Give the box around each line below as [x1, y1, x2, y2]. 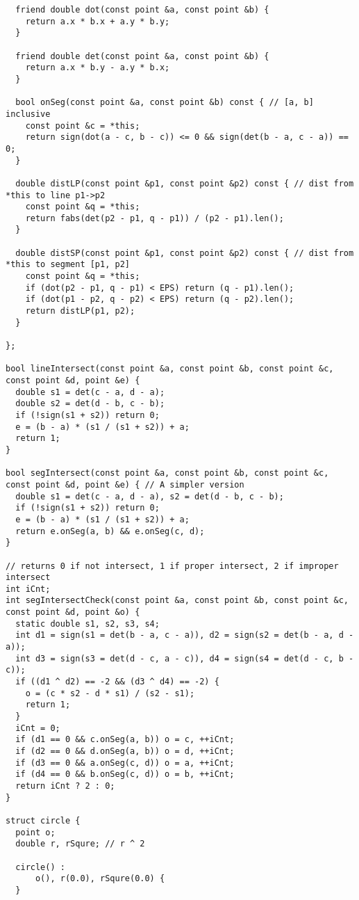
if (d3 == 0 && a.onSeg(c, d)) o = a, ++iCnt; [15, 757, 235, 768]
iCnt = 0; [15, 723, 60, 733]
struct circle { [6, 815, 81, 826]
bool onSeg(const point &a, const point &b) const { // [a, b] [15, 97, 314, 108]
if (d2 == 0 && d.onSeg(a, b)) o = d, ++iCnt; [15, 746, 235, 756]
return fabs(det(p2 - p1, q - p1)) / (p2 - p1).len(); [25, 213, 284, 223]
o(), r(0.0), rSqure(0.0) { [35, 874, 165, 884]
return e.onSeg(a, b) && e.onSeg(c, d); [15, 526, 205, 536]
